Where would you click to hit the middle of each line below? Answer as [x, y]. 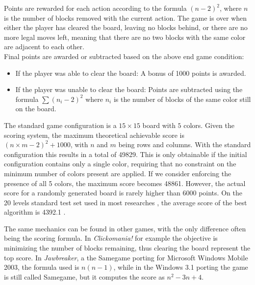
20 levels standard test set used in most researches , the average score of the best [126, 202]
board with [159, 125]
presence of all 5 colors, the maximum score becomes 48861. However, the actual [125, 183]
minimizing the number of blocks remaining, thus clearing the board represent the [127, 248]
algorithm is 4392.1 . [35, 212]
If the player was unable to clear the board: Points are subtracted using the [129, 89]
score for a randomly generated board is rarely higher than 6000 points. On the [123, 193]
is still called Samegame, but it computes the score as [84, 276]
